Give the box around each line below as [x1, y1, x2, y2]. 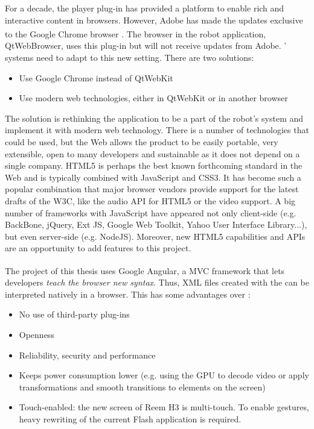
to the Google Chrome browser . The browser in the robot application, [5, 27, 266, 40]
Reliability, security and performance [19, 348, 156, 361]
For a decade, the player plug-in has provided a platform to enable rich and [5, 2, 284, 14]
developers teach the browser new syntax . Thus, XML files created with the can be [5, 276, 309, 289]
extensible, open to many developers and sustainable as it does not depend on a [5, 147, 300, 160]
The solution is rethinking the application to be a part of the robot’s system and [5, 111, 304, 124]
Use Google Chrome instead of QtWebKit [19, 71, 173, 84]
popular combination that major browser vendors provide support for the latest [5, 183, 299, 195]
